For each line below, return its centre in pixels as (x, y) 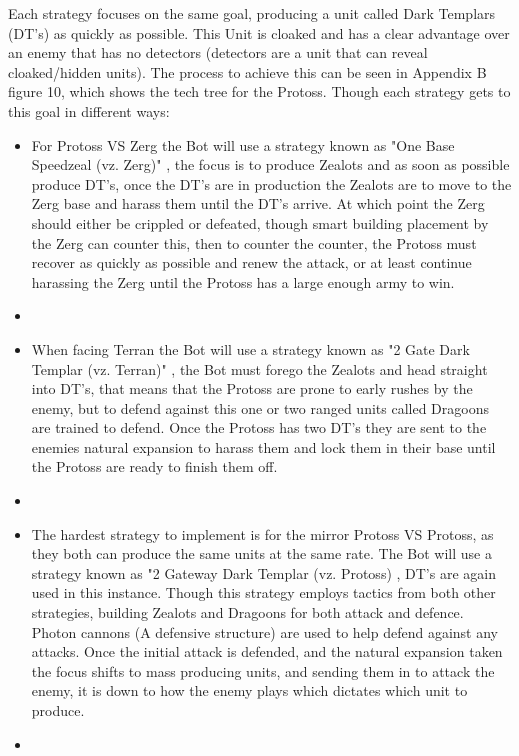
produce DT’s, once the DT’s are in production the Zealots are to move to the (271, 183)
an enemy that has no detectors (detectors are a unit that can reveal (218, 52)
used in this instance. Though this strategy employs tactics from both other (263, 592)
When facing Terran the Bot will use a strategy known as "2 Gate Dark (250, 348)
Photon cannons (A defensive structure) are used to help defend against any (265, 631)
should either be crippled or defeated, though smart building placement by (260, 222)
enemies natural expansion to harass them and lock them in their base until (263, 446)
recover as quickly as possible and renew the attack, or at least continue (251, 262)
